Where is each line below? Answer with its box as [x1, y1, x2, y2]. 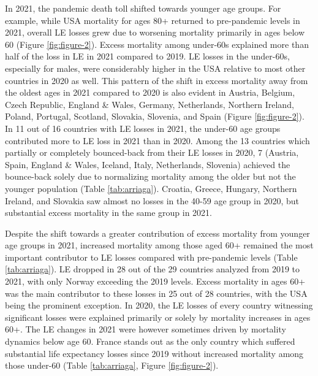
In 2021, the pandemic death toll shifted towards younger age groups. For [5, 2, 281, 14]
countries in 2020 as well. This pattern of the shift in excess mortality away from [5, 74, 308, 86]
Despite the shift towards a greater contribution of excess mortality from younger [5, 226, 310, 239]
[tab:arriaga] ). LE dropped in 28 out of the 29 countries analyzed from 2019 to [5, 263, 300, 275]
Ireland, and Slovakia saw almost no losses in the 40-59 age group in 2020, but [5, 194, 299, 207]
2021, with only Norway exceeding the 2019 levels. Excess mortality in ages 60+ [5, 275, 306, 288]
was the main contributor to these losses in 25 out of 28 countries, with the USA [5, 286, 308, 299]
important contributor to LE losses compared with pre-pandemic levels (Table [5, 250, 298, 263]
